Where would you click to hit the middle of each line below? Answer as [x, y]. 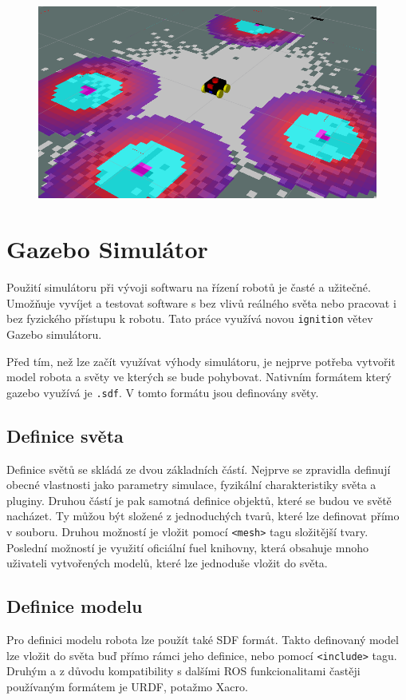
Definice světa [65, 435]
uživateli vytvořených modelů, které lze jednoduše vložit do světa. [167, 563]
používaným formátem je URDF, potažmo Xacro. [127, 686]
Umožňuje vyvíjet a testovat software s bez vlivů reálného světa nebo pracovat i [201, 302]
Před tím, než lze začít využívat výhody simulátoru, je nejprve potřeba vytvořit [201, 361]
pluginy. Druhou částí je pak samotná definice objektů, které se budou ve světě [199, 500]
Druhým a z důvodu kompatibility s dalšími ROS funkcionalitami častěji [183, 671]
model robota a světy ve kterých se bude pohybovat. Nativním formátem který [199, 377]
